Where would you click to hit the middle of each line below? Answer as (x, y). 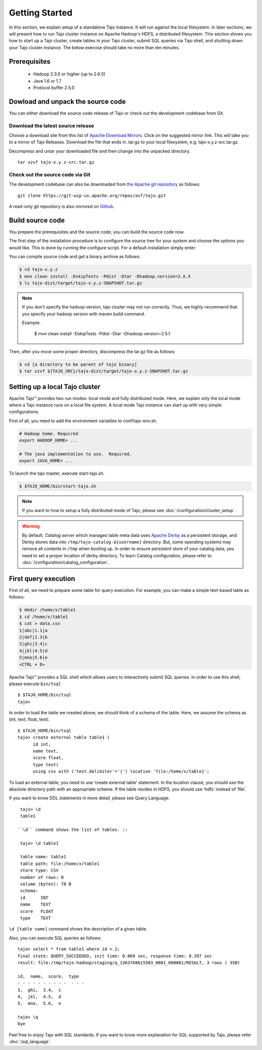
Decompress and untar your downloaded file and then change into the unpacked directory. (100, 151)
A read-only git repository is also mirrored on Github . (62, 207)
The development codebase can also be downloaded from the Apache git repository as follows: (105, 184)
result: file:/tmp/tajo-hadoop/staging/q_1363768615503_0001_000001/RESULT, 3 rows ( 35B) (129, 963)
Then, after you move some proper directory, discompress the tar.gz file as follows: (92, 351)
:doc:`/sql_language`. (30, 1042)
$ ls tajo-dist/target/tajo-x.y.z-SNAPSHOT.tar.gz (81, 283)
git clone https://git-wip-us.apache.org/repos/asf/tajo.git (92, 195)
